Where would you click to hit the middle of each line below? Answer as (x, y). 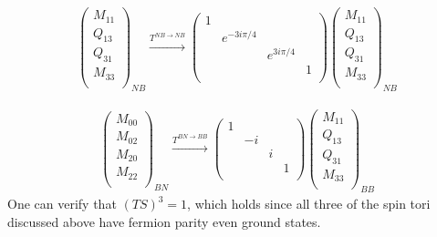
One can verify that (62, 204)
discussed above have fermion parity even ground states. (164, 221)
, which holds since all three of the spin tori (309, 204)
